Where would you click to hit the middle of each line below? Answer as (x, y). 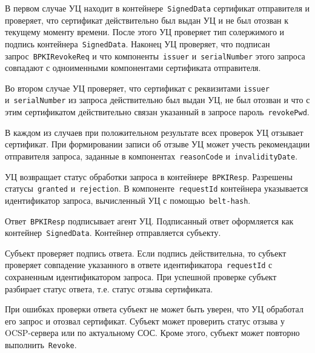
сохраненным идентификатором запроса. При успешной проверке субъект (141, 277)
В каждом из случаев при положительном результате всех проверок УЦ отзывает (154, 132)
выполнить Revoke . (41, 345)
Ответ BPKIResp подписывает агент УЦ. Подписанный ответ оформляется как (149, 220)
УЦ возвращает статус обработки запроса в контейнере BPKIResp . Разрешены (149, 176)
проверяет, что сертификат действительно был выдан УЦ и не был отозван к (147, 20)
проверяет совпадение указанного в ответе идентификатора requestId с (139, 265)
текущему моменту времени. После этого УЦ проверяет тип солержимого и (145, 32)
